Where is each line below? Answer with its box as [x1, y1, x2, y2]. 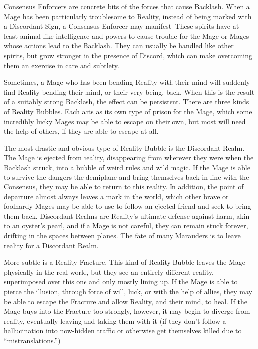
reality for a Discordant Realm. [4, 240, 99, 250]
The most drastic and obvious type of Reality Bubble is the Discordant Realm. [4, 142, 245, 153]
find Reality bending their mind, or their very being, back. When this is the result [4, 86, 255, 97]
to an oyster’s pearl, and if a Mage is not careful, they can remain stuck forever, [4, 220, 248, 231]
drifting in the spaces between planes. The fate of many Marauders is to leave [4, 230, 241, 241]
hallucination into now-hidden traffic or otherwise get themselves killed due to [4, 325, 242, 336]
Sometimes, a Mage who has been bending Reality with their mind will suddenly [4, 77, 250, 87]
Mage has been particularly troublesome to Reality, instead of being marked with [4, 11, 252, 21]
